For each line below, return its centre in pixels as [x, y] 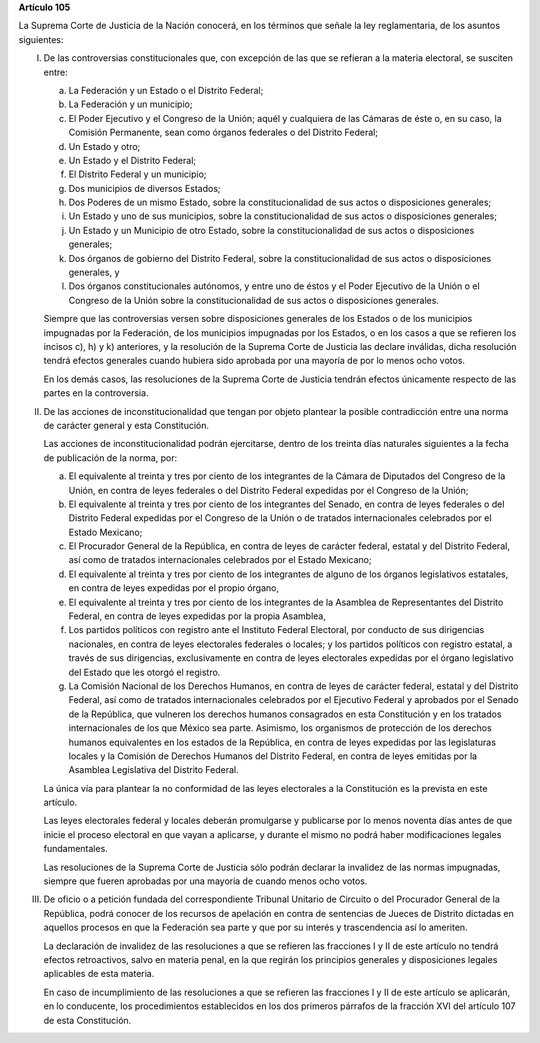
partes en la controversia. [96, 393]
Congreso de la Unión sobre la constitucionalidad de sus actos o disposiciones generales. [254, 300]
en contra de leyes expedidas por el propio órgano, [174, 588]
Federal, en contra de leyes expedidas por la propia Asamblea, [197, 616]
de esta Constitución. [87, 1020]
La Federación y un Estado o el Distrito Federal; [166, 90]
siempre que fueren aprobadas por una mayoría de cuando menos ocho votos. [205, 881]
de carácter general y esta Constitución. [126, 425]
